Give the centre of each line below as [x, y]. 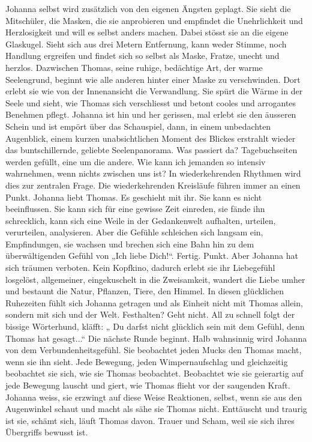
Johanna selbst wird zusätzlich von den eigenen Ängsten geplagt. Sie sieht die [148, 8]
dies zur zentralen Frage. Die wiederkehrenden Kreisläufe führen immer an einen [153, 185]
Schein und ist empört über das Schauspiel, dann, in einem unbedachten [138, 126]
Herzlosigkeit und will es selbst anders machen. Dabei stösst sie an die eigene [147, 32]
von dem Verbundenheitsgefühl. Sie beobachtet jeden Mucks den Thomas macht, [154, 350]
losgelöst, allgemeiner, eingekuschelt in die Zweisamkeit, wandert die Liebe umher [155, 279]
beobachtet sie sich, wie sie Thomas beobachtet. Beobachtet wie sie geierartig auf [154, 373]
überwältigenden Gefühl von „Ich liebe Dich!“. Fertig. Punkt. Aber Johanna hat [152, 256]
